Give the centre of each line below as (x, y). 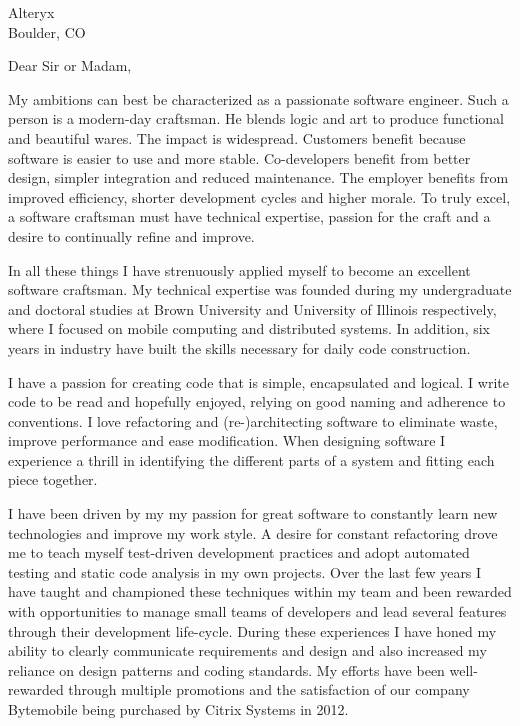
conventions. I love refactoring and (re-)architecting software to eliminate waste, (253, 420)
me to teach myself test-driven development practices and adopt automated (239, 552)
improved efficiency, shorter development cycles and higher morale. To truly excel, (259, 196)
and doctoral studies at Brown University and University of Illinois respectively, (252, 308)
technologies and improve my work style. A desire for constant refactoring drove (253, 532)
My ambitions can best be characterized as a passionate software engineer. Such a (258, 98)
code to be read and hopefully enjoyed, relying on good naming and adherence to (257, 401)
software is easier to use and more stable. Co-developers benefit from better (239, 157)
